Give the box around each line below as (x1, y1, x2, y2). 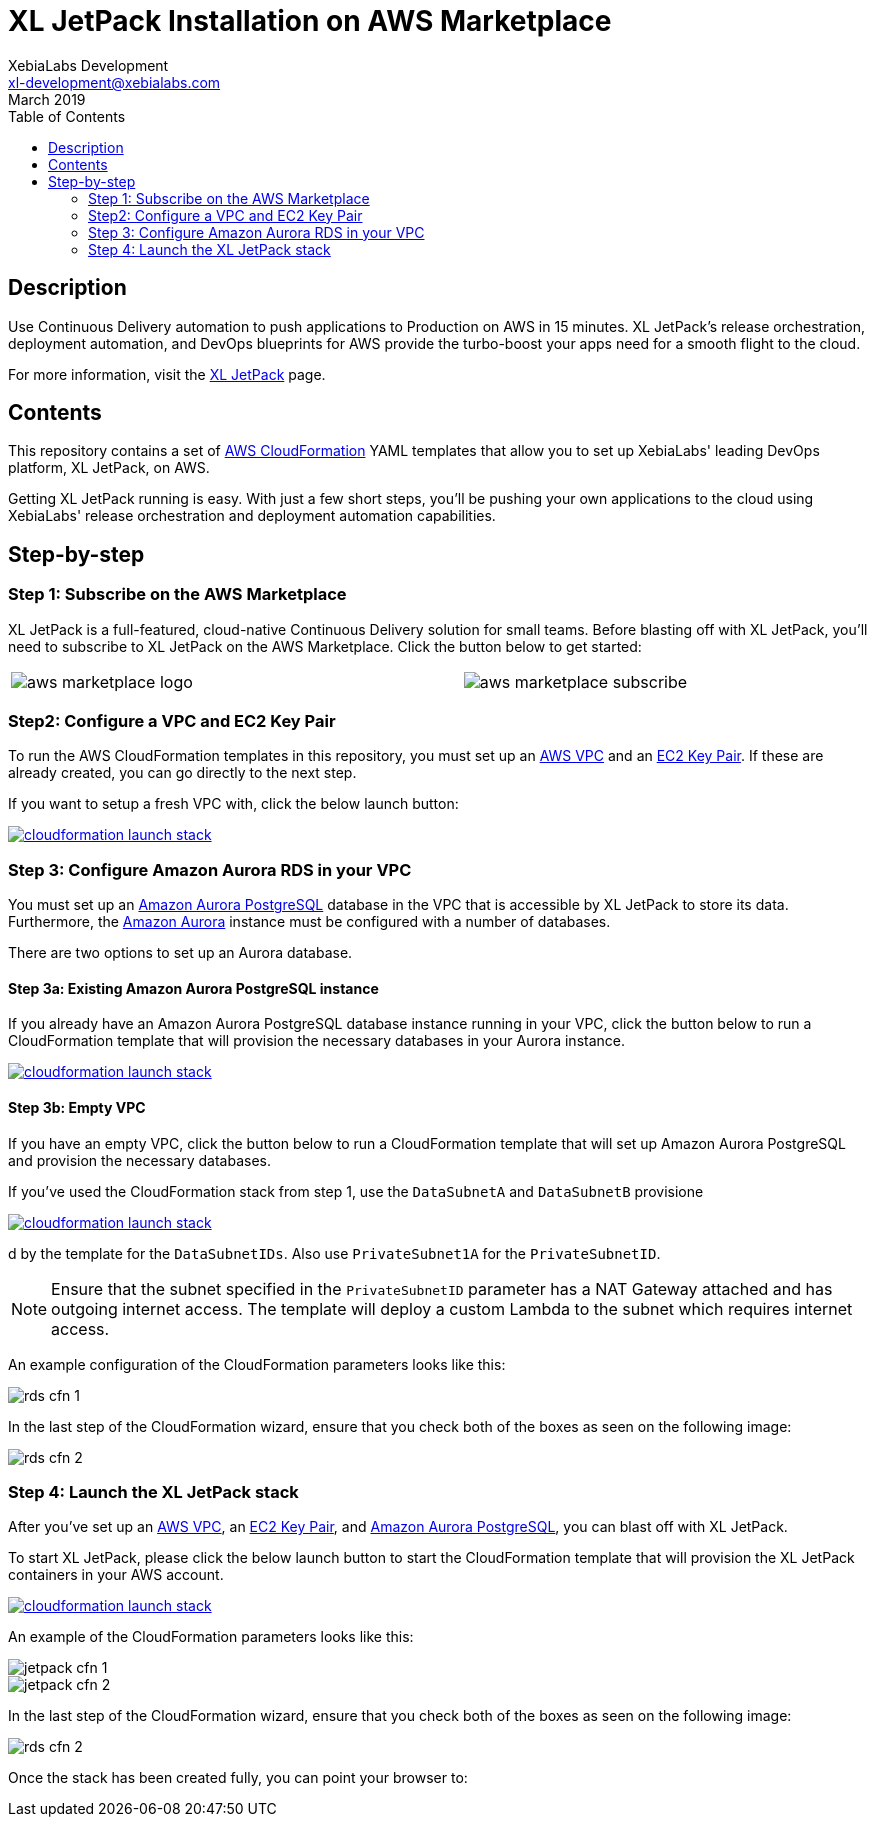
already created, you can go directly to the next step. (8, 764, 357, 782)
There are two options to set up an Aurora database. (8, 944, 353, 962)
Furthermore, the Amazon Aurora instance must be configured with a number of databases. (8, 913, 611, 931)
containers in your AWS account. (8, 1566, 224, 1584)
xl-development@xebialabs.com (8, 73, 221, 91)
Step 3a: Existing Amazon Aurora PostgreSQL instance (8, 979, 379, 997)
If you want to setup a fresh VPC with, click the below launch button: (8, 795, 459, 813)
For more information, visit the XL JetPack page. (8, 365, 326, 383)
